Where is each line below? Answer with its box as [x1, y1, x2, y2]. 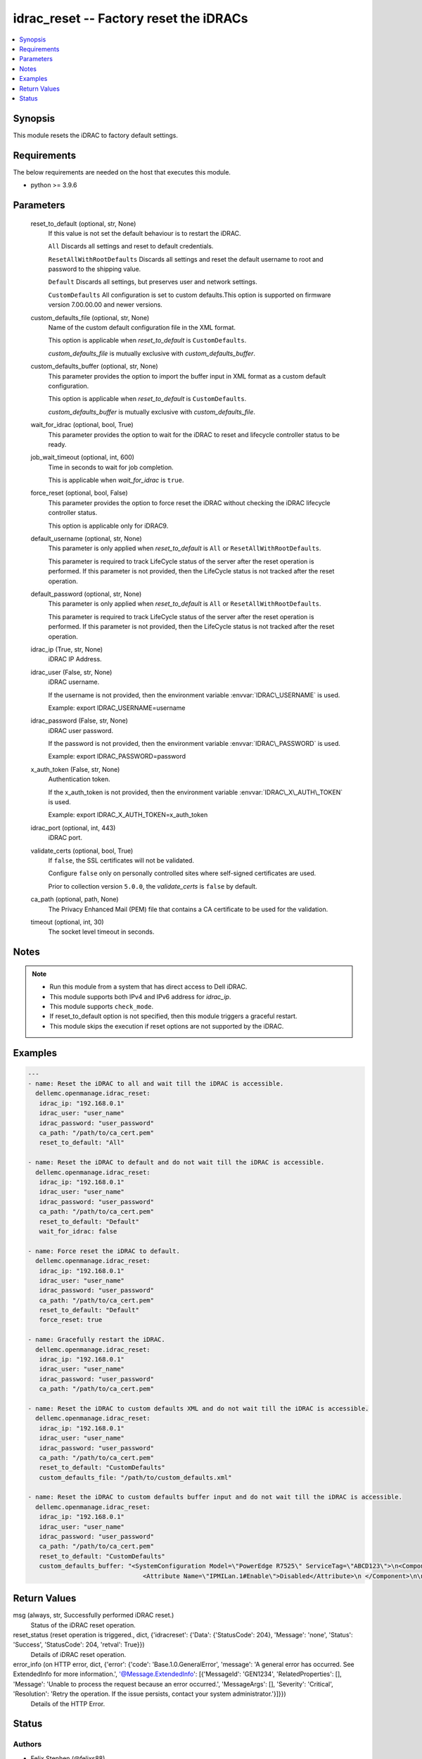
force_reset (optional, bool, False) [30, 489, 128, 497]
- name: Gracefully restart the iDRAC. [27, 1335, 165, 1344]
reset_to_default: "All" [39, 1138, 124, 1147]
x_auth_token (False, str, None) [30, 765, 120, 773]
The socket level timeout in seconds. [48, 927, 155, 936]
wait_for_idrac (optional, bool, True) [30, 421, 134, 429]
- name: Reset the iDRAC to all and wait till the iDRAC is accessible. [27, 1080, 284, 1088]
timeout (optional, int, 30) [30, 917, 105, 926]
